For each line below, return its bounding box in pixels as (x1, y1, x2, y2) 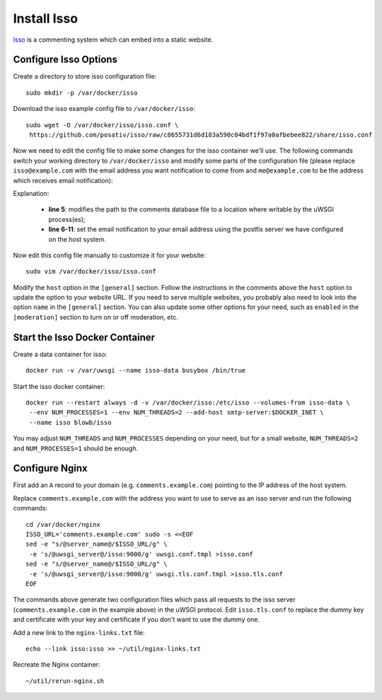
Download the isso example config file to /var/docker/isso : (13, 105, 195, 113)
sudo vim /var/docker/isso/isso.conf (25, 267, 157, 276)
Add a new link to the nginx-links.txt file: (13, 628, 145, 636)
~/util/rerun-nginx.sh (25, 677, 105, 685)
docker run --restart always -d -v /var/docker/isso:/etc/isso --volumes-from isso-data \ (25, 398, 350, 407)
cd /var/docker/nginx (25, 520, 100, 528)
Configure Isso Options (13, 54, 118, 66)
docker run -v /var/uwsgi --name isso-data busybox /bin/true (25, 366, 246, 375)
